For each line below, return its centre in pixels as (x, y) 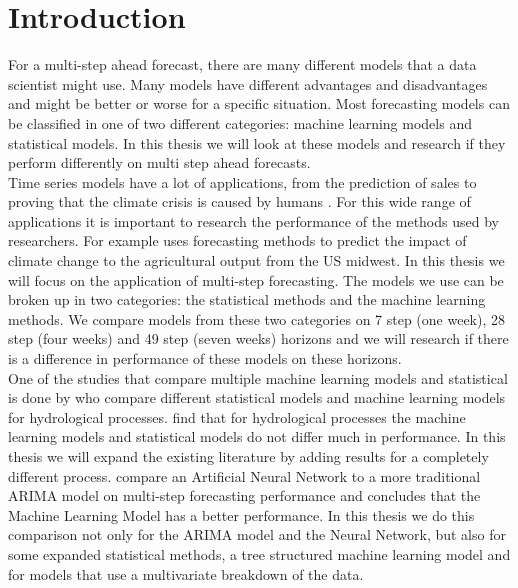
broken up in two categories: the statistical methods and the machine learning (247, 299)
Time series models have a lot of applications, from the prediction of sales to (242, 181)
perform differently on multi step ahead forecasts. (159, 162)
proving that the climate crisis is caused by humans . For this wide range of (239, 201)
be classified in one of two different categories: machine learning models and (240, 122)
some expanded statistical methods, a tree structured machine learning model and (259, 553)
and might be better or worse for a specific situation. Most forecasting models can (259, 103)
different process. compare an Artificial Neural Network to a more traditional (244, 475)
